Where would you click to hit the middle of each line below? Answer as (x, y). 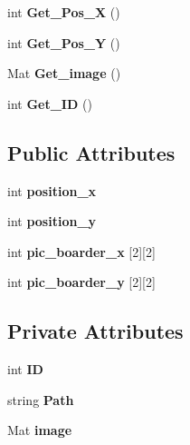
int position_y (52, 221)
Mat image (40, 430)
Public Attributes (91, 152)
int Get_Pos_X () (64, 12)
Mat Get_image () (64, 73)
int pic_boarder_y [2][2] (81, 282)
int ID (25, 369)
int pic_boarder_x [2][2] (81, 251)
